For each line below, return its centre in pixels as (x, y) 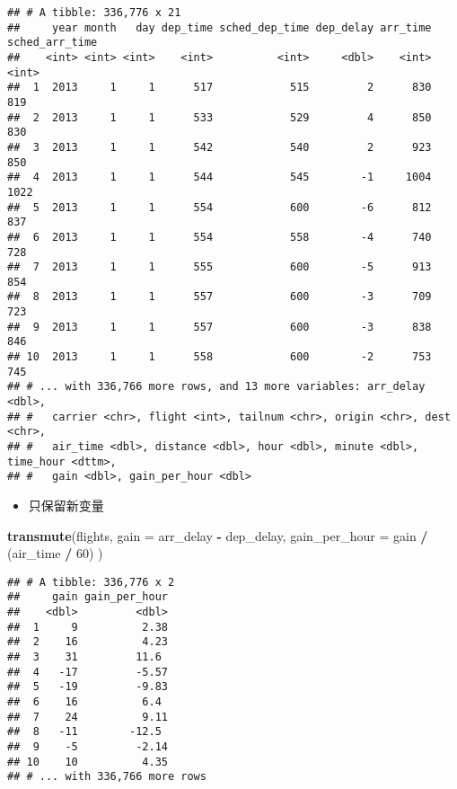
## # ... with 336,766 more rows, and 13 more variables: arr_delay (216, 387)
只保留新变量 (66, 505)
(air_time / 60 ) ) (55, 553)
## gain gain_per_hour (88, 597)
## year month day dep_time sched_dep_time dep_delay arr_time (220, 27)
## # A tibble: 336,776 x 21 (94, 13)
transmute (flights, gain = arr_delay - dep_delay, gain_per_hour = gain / (218, 535)
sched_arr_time (53, 43)
